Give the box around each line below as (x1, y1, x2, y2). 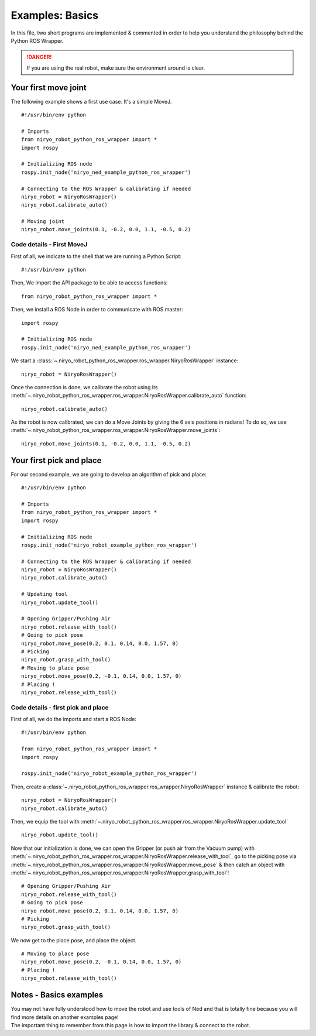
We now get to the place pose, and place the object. (11, 936, 137, 944)
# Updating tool (21, 591, 68, 598)
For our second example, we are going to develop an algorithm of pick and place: (11, 471, 207, 478)
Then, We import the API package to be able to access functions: (11, 279, 168, 286)
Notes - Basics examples (11, 990, 104, 1000)
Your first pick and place (11, 455, 102, 465)
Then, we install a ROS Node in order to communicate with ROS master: (11, 306, 184, 313)
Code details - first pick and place (11, 703, 109, 711)
